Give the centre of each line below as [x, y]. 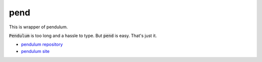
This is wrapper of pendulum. [38, 27]
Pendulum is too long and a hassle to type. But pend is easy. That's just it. [83, 36]
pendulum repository [42, 44]
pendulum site [35, 51]
